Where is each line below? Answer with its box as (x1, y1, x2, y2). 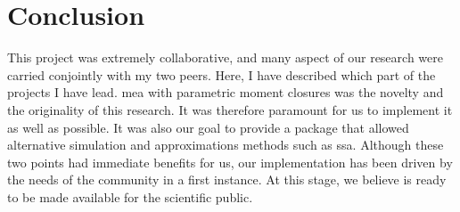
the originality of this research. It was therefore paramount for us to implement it (7, 100, 453, 118)
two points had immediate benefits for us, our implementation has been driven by (7, 152, 453, 171)
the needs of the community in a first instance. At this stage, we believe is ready (7, 170, 447, 189)
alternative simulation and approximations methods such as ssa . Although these (7, 135, 444, 154)
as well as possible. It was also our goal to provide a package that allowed (7, 118, 409, 136)
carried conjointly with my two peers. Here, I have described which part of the (7, 65, 436, 84)
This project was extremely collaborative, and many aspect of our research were (7, 48, 443, 67)
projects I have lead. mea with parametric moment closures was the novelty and (7, 83, 444, 102)
